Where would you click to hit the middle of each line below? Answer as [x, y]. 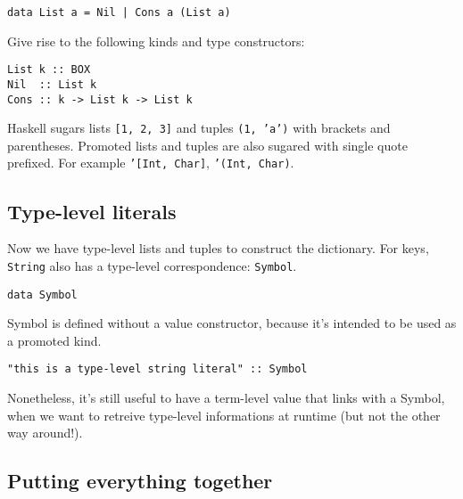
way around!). [45, 433]
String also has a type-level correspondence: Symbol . [152, 265]
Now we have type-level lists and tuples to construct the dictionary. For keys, [218, 248]
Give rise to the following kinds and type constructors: [156, 41]
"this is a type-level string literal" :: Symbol [157, 369]
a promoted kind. [54, 340]
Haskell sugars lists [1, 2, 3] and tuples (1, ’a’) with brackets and [199, 128]
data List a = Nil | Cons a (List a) [119, 12]
